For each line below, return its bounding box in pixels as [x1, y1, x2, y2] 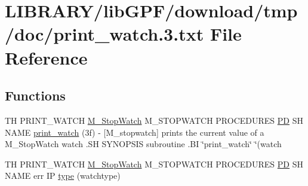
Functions [5, 86, 66, 105]
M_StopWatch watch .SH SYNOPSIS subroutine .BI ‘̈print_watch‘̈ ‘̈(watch [5, 138, 282, 150]
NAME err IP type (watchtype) [5, 169, 121, 182]
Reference [5, 45, 88, 69]
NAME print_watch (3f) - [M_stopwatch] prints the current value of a [5, 126, 264, 138]
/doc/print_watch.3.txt [5, 22, 204, 46]
